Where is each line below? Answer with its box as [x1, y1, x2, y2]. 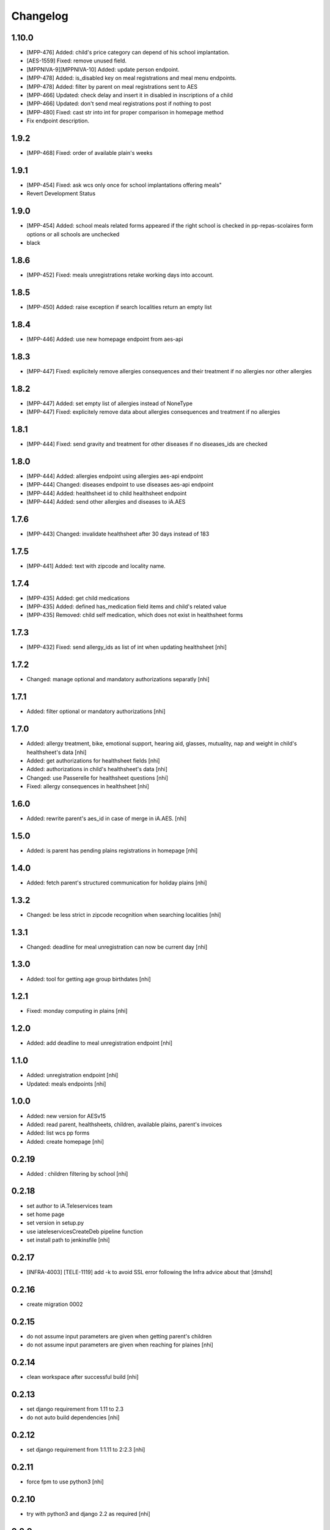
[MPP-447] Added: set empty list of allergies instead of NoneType [26, 400, 193, 407]
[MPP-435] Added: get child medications [26, 594, 130, 602]
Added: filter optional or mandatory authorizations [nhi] [26, 707, 166, 715]
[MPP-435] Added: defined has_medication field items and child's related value [26, 603, 227, 610]
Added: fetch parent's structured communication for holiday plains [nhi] [26, 879, 207, 886]
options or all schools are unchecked [26, 230, 120, 238]
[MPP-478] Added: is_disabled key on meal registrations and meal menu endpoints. [26, 74, 237, 82]
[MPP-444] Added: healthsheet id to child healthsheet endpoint [26, 490, 187, 497]
